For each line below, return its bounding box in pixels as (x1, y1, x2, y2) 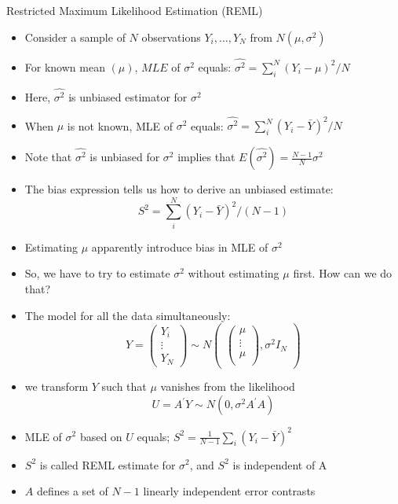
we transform (24, 378, 89, 395)
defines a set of (36, 483, 108, 499)
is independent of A (232, 456, 327, 473)
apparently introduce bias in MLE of (91, 238, 268, 255)
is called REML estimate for (39, 456, 176, 473)
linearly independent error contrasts (143, 483, 316, 499)
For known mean (24, 58, 105, 75)
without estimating (188, 265, 279, 281)
